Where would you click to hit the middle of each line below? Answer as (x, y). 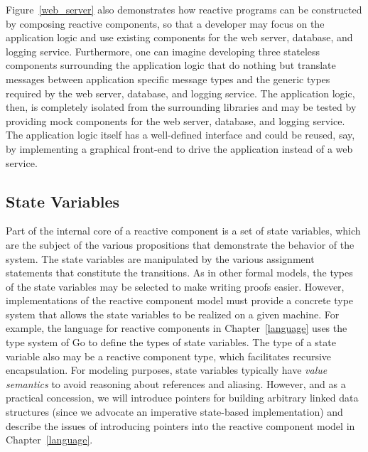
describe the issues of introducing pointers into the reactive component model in (180, 425)
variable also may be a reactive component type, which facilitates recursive (169, 356)
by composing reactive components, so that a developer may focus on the (165, 23)
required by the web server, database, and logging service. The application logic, (180, 93)
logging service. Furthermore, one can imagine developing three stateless (163, 51)
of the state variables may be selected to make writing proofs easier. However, (175, 286)
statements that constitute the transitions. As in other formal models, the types (179, 273)
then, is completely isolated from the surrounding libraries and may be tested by (181, 107)
